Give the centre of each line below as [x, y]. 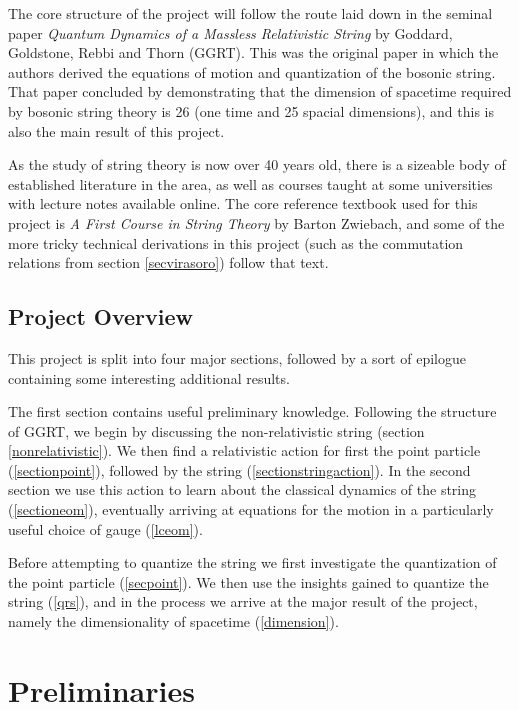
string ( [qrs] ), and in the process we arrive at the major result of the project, [243, 601]
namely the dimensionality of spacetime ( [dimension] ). [173, 621]
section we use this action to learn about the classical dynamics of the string [242, 489]
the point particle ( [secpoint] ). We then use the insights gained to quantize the [248, 581]
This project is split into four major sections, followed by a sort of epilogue [237, 357]
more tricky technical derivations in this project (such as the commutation [236, 242]
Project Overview [101, 316]
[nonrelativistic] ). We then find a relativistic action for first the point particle [244, 450]
